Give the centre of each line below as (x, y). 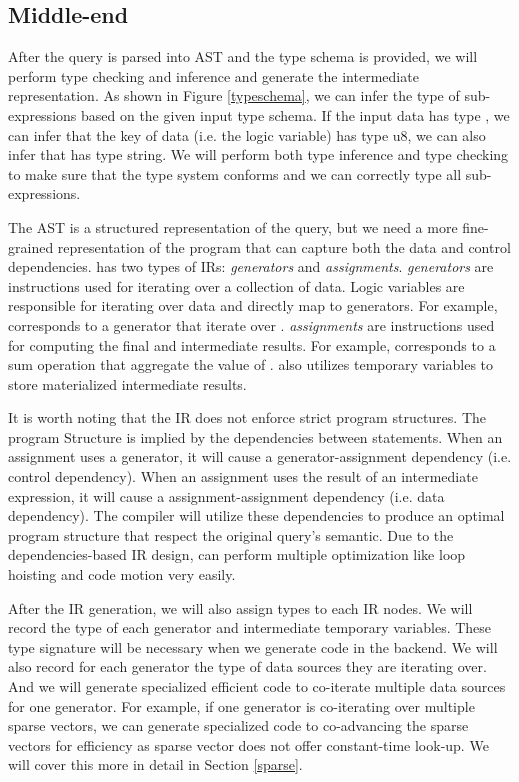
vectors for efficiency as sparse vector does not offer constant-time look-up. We (248, 744)
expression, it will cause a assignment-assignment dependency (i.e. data (226, 495)
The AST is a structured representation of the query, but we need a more (233, 226)
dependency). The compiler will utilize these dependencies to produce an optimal (256, 515)
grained (31, 246)
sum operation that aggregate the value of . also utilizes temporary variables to (251, 364)
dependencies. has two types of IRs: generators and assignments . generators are (251, 266)
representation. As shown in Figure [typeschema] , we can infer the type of (234, 95)
